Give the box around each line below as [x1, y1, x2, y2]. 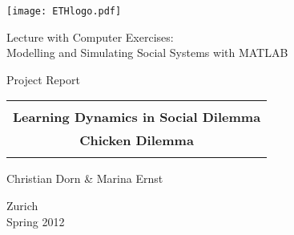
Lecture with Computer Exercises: [6, 28, 174, 45]
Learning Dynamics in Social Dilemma [13, 107, 261, 127]
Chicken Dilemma [79, 131, 194, 150]
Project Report [6, 71, 80, 87]
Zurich [6, 197, 38, 214]
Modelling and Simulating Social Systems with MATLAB [6, 44, 288, 61]
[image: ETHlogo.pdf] [6, 6, 122, 17]
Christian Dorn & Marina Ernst [6, 170, 163, 187]
